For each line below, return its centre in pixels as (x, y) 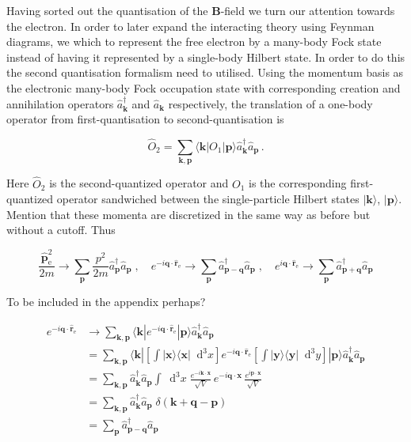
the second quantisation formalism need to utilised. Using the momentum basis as (205, 72)
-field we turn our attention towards (308, 10)
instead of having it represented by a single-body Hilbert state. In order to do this (206, 57)
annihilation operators (60, 103)
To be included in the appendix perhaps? (106, 302)
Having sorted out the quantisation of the (107, 10)
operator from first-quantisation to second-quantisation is (145, 119)
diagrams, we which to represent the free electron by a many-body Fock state (194, 42)
